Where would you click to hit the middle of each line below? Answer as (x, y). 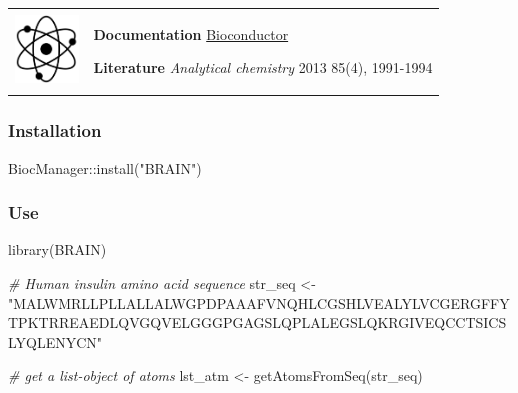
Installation (55, 130)
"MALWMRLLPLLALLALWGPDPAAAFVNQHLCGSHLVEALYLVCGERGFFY (259, 302)
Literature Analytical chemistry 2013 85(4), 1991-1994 (263, 67)
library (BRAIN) (57, 249)
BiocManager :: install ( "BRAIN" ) (105, 167)
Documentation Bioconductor (191, 33)
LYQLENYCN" (55, 341)
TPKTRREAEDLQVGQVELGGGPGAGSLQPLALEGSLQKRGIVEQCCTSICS (257, 322)
